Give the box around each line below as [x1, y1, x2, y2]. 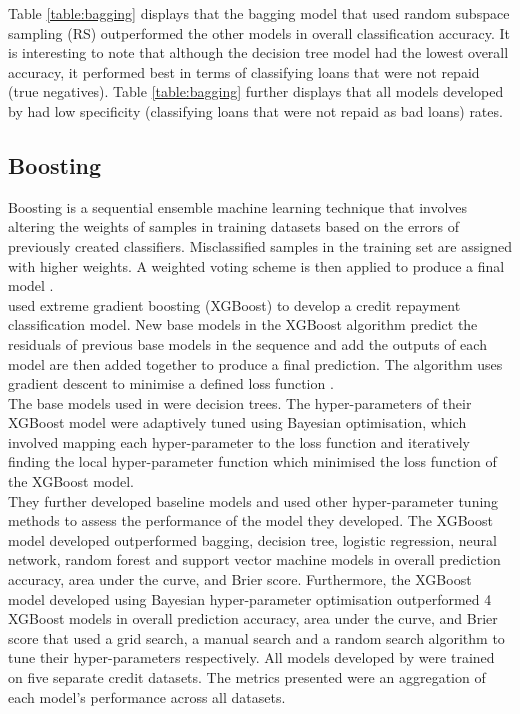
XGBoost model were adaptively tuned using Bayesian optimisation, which [8, 412, 467, 433]
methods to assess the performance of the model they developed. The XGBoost [8, 510, 493, 531]
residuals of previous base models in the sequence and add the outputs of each [8, 333, 487, 354]
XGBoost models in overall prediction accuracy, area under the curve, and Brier [8, 608, 498, 629]
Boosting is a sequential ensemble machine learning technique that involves [8, 196, 468, 217]
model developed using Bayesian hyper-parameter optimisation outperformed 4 [8, 588, 492, 609]
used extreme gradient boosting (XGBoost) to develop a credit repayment [8, 294, 461, 315]
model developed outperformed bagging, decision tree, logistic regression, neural [8, 529, 498, 550]
